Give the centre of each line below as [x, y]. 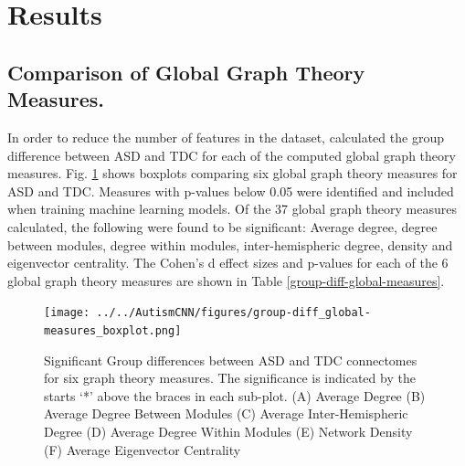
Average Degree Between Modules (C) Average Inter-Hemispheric [226, 413]
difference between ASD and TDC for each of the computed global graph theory [232, 155]
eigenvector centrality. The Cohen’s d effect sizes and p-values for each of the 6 [228, 263]
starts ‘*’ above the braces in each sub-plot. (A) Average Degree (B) [235, 395]
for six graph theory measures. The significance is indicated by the [230, 378]
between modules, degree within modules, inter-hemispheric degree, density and [230, 244]
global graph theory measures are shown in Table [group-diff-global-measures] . [226, 280]
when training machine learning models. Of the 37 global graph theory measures [232, 209]
